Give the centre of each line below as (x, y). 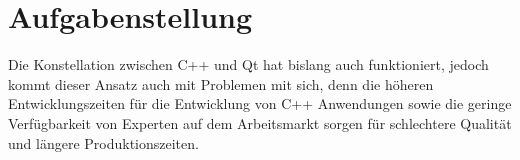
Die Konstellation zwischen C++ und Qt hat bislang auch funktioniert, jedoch (248, 64)
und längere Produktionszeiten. (103, 142)
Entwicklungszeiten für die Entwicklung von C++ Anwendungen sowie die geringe (260, 103)
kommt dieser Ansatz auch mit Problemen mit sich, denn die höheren (221, 83)
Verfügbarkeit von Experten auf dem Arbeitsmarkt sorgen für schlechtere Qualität (260, 122)
